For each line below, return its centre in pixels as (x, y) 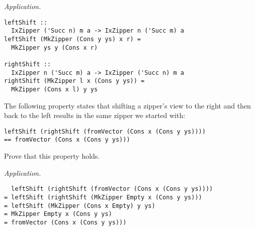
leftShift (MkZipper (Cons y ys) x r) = (73, 39)
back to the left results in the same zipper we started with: (95, 115)
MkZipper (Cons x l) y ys (55, 89)
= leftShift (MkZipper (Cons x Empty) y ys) (80, 206)
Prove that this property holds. (52, 156)
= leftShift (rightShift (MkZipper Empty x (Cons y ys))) (103, 197)
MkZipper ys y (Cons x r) (55, 47)
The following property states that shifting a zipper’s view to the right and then (127, 105)
